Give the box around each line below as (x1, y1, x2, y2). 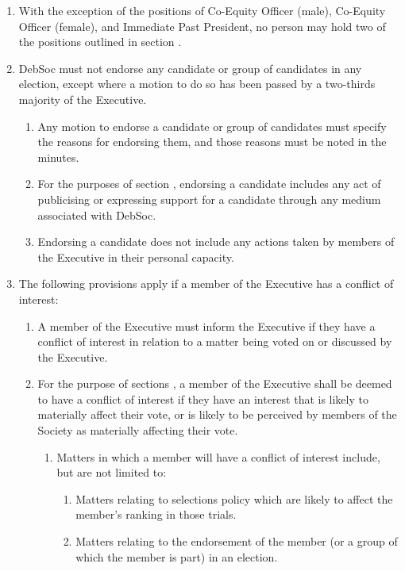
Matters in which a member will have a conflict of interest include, (56, 448, 380, 465)
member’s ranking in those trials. (75, 506, 237, 523)
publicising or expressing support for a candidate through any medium (37, 190, 381, 207)
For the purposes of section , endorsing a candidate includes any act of (37, 175, 381, 192)
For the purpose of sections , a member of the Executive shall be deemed (37, 375, 392, 392)
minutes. (37, 148, 79, 165)
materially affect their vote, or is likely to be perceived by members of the (37, 406, 397, 423)
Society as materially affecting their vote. (37, 422, 238, 439)
